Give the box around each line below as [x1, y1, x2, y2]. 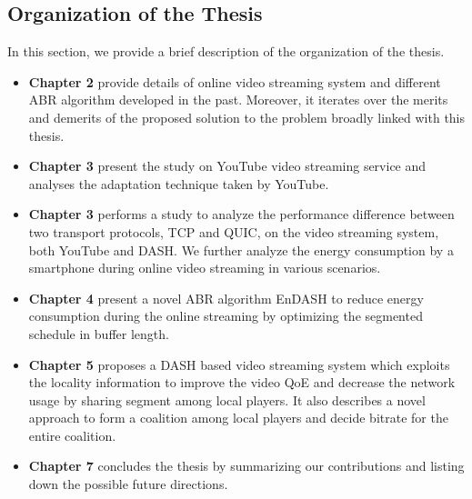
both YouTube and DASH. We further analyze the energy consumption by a [28, 240, 454, 259]
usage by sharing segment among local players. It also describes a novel [28, 390, 426, 409]
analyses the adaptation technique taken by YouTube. [28, 174, 329, 193]
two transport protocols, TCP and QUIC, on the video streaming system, [28, 222, 439, 241]
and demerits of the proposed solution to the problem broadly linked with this [28, 107, 466, 126]
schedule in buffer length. [28, 324, 169, 343]
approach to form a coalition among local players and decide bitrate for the [28, 408, 448, 427]
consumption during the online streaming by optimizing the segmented [28, 306, 423, 325]
